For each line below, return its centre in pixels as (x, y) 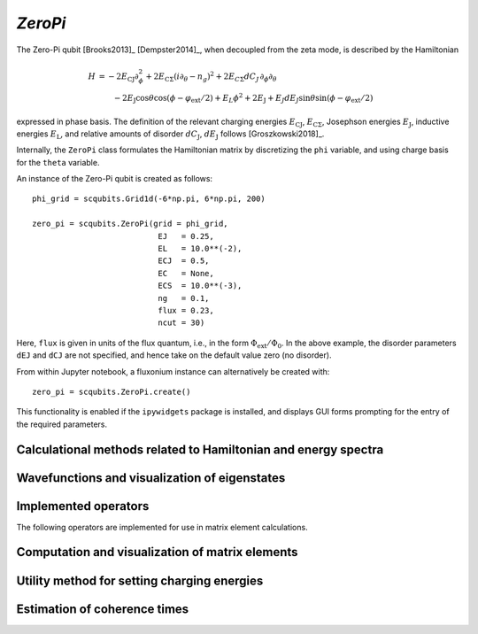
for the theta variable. (58, 162)
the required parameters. (62, 424)
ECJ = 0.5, (184, 261)
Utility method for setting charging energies (140, 580)
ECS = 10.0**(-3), (200, 286)
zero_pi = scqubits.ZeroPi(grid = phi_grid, (131, 224)
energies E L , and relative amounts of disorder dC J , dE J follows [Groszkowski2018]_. (170, 135)
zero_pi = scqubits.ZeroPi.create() (112, 391)
